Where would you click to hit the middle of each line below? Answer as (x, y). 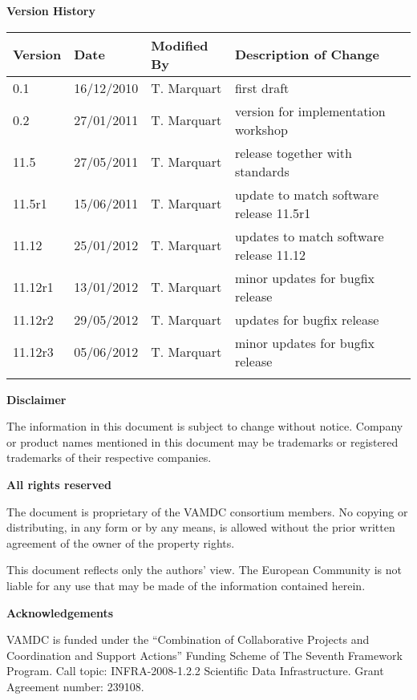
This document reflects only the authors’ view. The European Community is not (204, 570)
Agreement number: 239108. (75, 686)
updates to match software (309, 236)
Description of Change (307, 55)
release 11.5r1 (273, 212)
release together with (293, 152)
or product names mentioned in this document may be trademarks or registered (202, 441)
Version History (51, 10)
